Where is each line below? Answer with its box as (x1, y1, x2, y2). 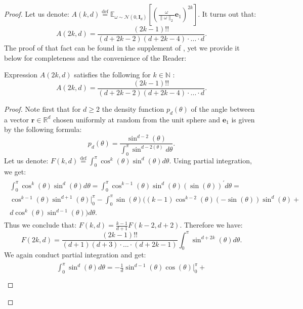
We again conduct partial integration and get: (4, 249, 146, 260)
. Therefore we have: (180, 219, 243, 230)
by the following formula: (4, 124, 82, 135)
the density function (102, 103, 164, 114)
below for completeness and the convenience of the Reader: (4, 52, 187, 63)
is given (231, 114, 255, 124)
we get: (4, 166, 26, 177)
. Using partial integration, (169, 155, 252, 165)
